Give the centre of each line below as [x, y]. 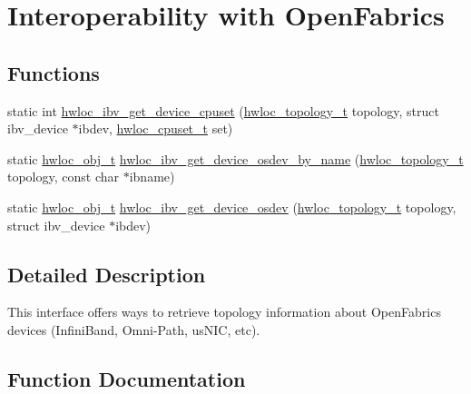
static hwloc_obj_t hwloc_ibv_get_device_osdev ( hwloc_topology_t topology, [232, 207]
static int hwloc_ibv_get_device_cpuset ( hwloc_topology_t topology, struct [223, 110]
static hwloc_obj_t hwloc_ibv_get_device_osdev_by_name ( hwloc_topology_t [235, 158]
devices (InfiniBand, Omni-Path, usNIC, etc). [134, 329]
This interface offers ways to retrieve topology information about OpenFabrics [224, 312]
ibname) [152, 177]
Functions [54, 72]
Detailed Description [107, 274]
